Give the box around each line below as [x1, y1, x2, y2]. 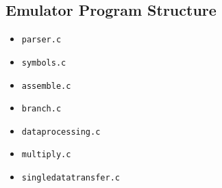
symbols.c [21, 57, 66, 68]
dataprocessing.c [21, 126, 101, 137]
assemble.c [21, 81, 71, 91]
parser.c [21, 35, 62, 45]
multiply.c [21, 150, 71, 160]
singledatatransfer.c [21, 173, 120, 183]
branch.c [21, 104, 62, 114]
